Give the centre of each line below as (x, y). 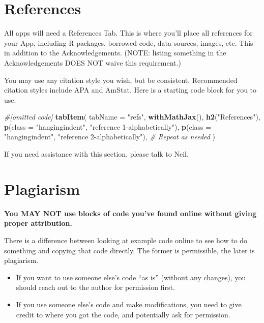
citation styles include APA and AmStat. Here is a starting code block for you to (130, 90)
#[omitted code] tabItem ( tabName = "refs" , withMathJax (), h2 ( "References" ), (132, 117)
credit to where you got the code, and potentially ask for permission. (123, 314)
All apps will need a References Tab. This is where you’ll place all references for (128, 33)
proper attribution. (38, 223)
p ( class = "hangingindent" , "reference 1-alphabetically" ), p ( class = (108, 126)
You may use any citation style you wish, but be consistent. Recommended (121, 80)
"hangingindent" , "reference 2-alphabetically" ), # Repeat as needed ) (110, 137)
